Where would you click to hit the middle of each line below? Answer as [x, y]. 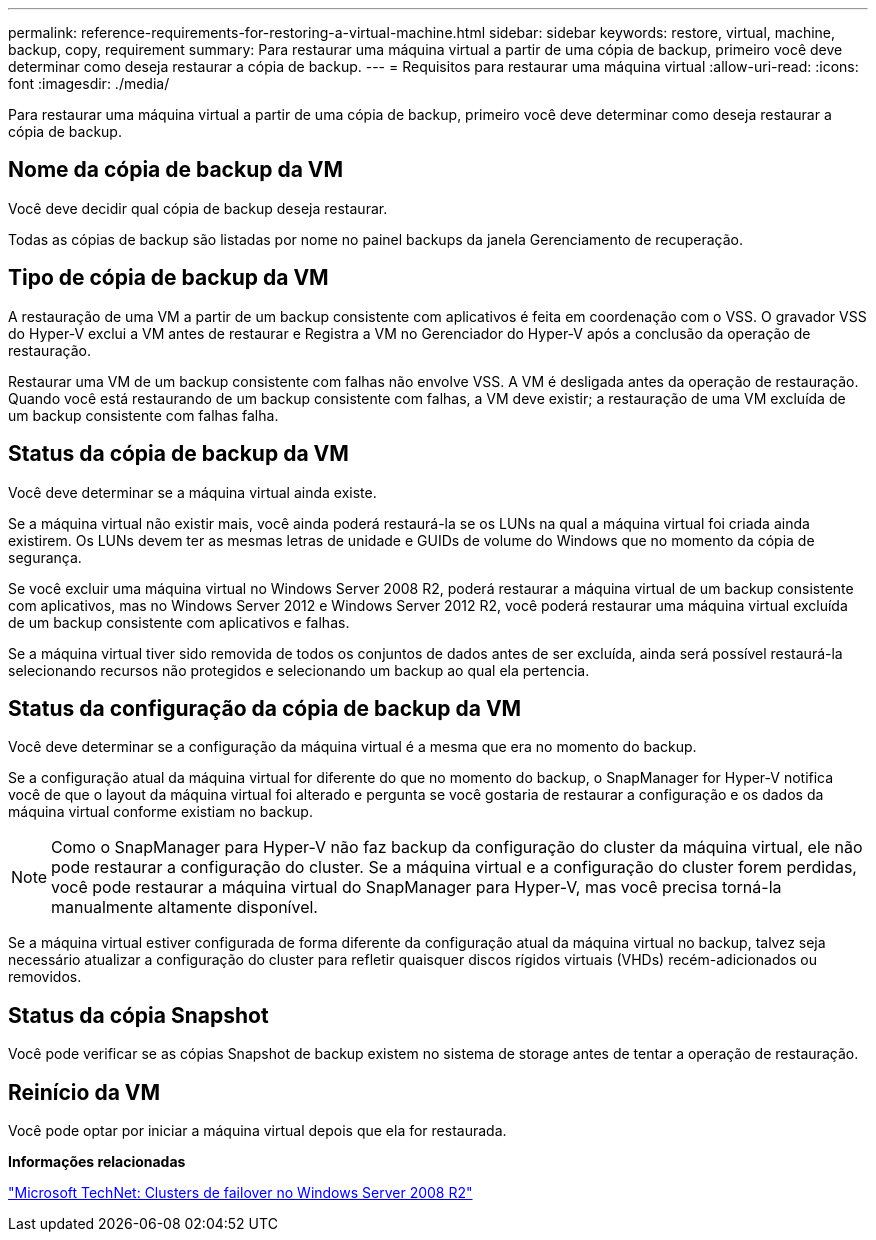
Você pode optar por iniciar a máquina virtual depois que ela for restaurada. [257, 1131]
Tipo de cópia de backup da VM [168, 278]
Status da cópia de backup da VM [178, 454]
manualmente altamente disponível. [184, 907]
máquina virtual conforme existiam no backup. [160, 812]
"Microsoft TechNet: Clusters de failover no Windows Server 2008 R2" [240, 1193]
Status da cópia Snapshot [138, 1015]
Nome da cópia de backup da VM [176, 170]
